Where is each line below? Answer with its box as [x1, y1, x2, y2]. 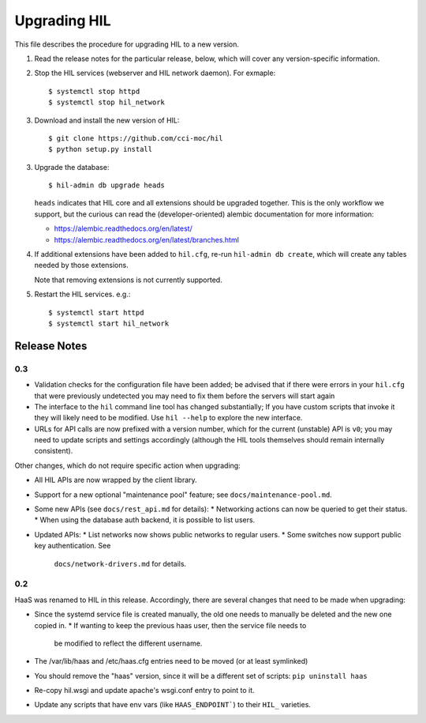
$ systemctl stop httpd [48, 87, 140, 96]
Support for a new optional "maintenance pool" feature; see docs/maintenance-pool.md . [34, 490, 333, 499]
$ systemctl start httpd [48, 308, 144, 317]
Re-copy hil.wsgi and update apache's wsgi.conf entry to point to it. [34, 686, 256, 695]
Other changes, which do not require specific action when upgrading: [14, 461, 241, 470]
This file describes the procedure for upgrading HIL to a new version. [14, 40, 240, 49]
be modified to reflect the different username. [54, 638, 203, 648]
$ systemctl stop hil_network [48, 98, 166, 107]
